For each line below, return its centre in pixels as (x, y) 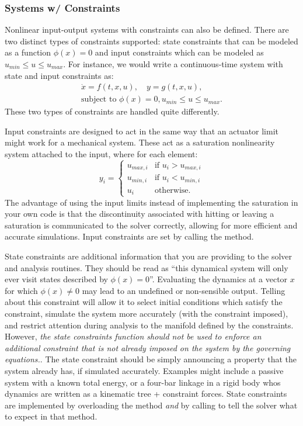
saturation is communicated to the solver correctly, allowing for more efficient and (151, 225)
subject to (99, 100)
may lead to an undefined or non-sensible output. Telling (184, 290)
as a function (28, 52)
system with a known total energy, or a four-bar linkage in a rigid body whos (143, 382)
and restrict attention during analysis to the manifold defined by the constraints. (149, 325)
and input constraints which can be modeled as (179, 52)
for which (21, 290)
